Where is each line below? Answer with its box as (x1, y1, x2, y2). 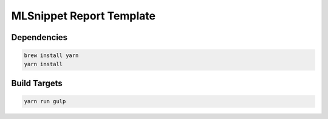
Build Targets (11, 78, 63, 88)
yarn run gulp (24, 98, 66, 105)
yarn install (24, 61, 63, 67)
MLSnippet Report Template (11, 9, 156, 22)
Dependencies (11, 32, 68, 42)
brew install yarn (24, 52, 79, 59)
